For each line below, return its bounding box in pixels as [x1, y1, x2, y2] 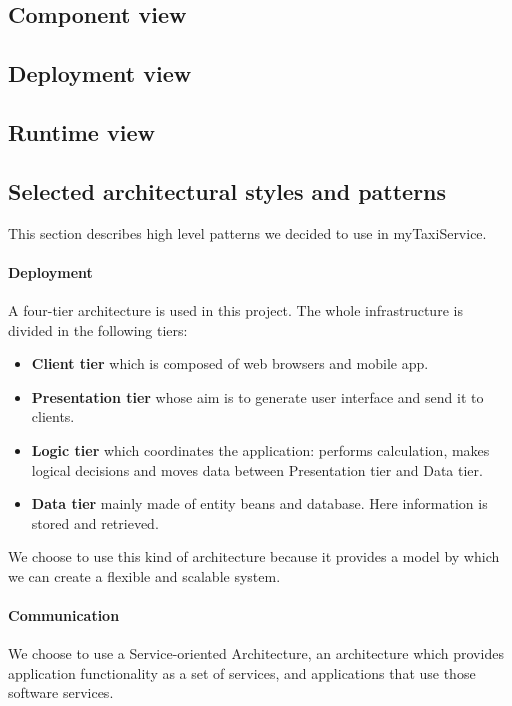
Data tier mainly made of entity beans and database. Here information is [31, 493, 488, 514]
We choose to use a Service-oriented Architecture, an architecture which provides [8, 643, 504, 664]
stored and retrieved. [31, 512, 159, 533]
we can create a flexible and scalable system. [8, 565, 281, 586]
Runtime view [8, 116, 155, 147]
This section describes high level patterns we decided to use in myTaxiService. [8, 222, 487, 243]
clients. [31, 406, 75, 427]
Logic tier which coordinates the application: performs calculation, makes [31, 439, 490, 460]
